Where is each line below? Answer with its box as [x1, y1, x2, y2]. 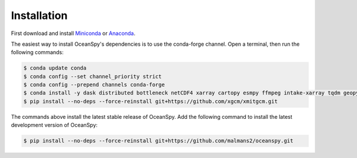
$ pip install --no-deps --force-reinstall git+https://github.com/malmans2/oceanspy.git [23, 137, 294, 144]
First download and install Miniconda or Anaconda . [11, 30, 136, 37]
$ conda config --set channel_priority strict [23, 73, 162, 80]
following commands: [11, 49, 64, 56]
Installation [11, 9, 68, 22]
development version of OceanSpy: [11, 122, 98, 129]
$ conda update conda [23, 65, 87, 71]
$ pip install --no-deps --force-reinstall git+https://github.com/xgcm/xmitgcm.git [23, 98, 278, 105]
